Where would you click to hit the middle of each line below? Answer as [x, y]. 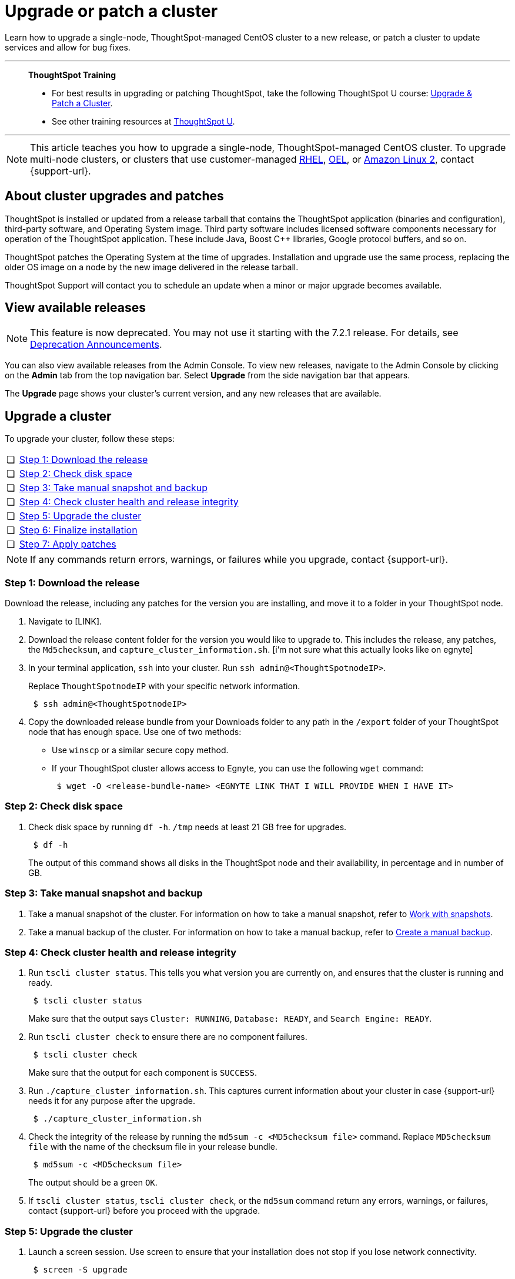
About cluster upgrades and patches [114, 196]
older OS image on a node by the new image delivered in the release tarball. [152, 267]
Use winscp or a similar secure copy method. [140, 750]
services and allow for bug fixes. [68, 47]
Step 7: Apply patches [68, 544]
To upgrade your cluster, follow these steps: [90, 439]
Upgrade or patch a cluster [111, 11]
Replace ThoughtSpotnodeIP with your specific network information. [164, 686]
